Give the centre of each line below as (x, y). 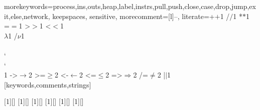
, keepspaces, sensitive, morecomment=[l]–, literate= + (131, 16)
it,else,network (26, 16)
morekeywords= (29, 6)
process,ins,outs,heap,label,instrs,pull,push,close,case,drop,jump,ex (154, 6)
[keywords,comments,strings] (48, 84)
